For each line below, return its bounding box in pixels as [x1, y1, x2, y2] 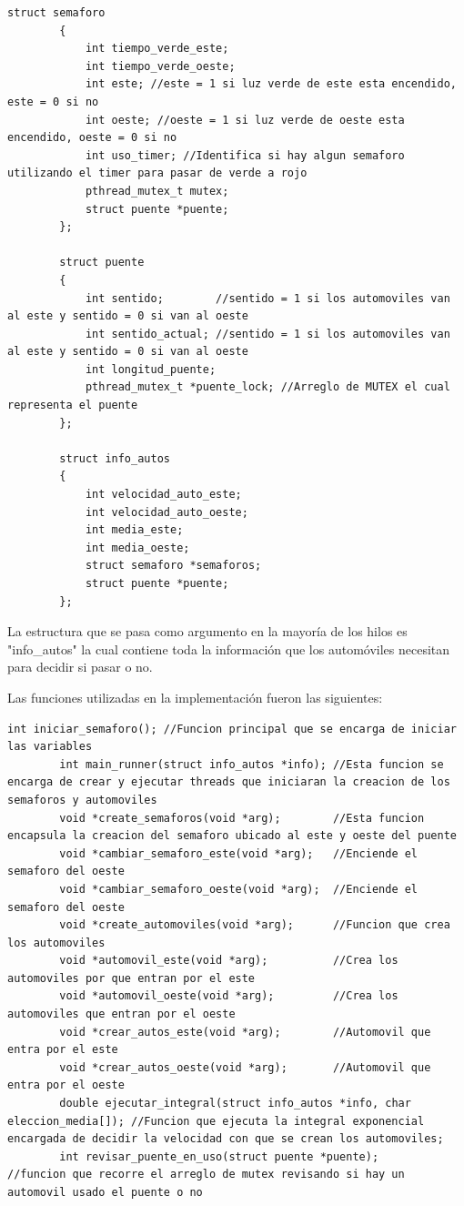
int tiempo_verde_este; [85, 42, 229, 56]
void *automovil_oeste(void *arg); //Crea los [59, 989, 398, 1003]
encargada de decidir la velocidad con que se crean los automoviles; [7, 1132, 444, 1146]
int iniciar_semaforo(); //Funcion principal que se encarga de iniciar [7, 722, 457, 735]
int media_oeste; [85, 541, 190, 554]
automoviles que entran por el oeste [7, 1008, 236, 1021]
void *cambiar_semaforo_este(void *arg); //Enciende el [59, 846, 419, 860]
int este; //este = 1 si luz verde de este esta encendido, [85, 77, 457, 91]
